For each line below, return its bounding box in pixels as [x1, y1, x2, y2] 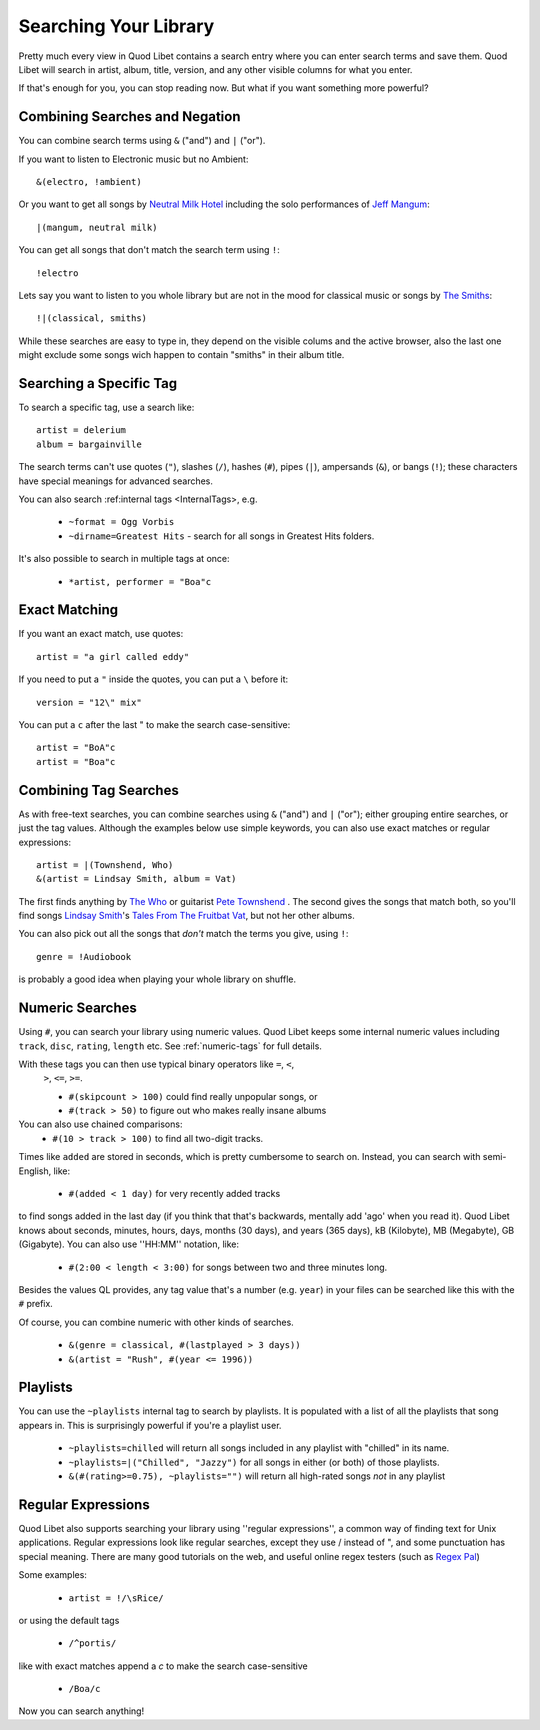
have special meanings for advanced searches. [18, 475, 214, 487]
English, [18, 1165, 52, 1177]
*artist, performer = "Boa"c [68, 576, 212, 587]
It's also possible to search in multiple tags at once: [18, 553, 230, 565]
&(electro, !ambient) [36, 176, 142, 188]
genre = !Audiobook [36, 951, 132, 962]
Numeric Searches [18, 1000, 137, 1017]
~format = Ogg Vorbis [68, 516, 175, 528]
